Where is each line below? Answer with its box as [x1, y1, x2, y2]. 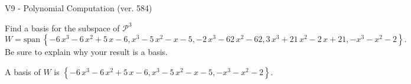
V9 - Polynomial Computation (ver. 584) [5, 2, 152, 14]
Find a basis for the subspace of [5, 21, 120, 34]
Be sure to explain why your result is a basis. [5, 46, 168, 58]
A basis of [5, 65, 41, 77]
